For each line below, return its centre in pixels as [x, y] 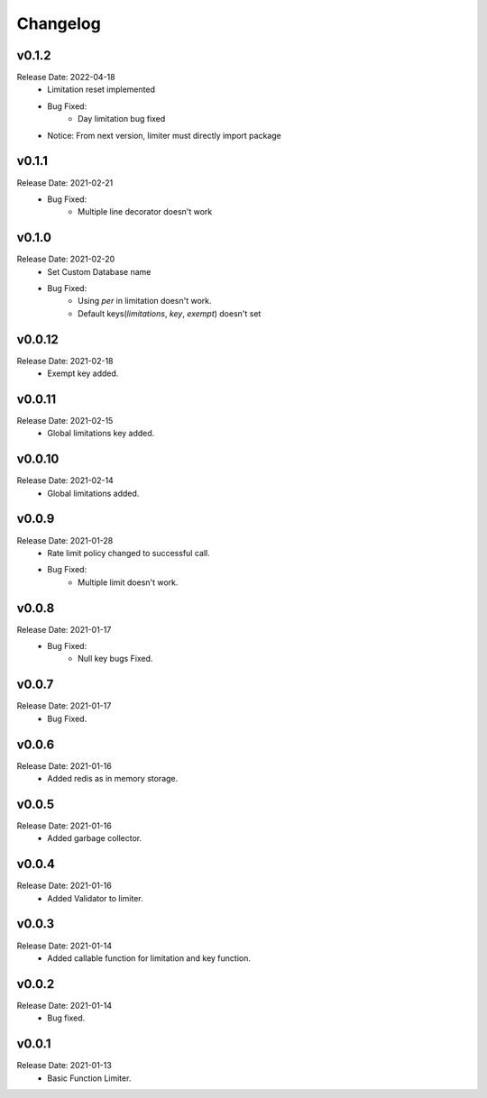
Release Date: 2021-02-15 [65, 420]
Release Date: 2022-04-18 [66, 78]
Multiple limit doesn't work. [128, 582]
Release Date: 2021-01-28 [65, 540]
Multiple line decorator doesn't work [145, 212]
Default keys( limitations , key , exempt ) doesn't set [170, 313]
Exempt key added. [83, 373]
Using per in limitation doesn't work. [145, 301]
